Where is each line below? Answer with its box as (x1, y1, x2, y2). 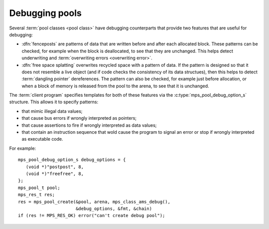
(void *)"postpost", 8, (25, 164, 84, 170)
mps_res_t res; (18, 192, 55, 198)
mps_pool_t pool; (18, 185, 60, 191)
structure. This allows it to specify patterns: (9, 99, 99, 105)
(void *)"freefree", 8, (25, 171, 84, 177)
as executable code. (21, 136, 63, 142)
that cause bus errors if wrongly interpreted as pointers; (21, 115, 137, 121)
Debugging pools (9, 7, 82, 18)
